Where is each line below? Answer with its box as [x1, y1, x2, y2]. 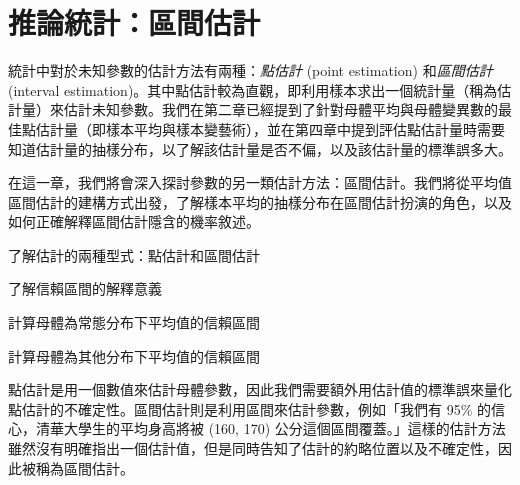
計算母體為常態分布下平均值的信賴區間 [8, 312, 260, 333]
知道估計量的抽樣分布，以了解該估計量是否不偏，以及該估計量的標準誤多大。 [8, 138, 512, 159]
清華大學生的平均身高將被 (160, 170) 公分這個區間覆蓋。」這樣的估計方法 [35, 418, 506, 439]
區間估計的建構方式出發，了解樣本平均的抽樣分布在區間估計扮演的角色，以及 [8, 191, 512, 212]
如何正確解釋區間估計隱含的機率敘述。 [8, 211, 260, 232]
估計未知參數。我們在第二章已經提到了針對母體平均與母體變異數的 [63, 99, 498, 120]
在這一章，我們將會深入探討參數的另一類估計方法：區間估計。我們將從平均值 [8, 172, 512, 193]
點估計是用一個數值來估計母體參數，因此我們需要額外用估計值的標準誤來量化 [8, 379, 512, 400]
